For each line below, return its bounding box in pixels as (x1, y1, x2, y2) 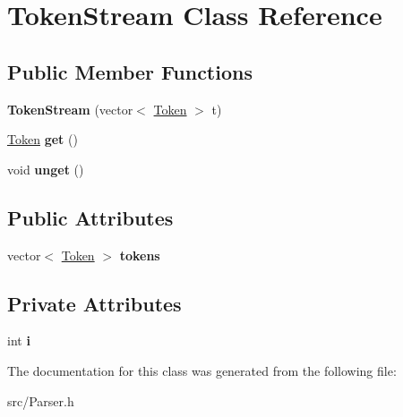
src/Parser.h (7, 391, 74, 410)
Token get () (7, 130, 78, 149)
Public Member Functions (7, 57, 253, 85)
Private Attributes (7, 289, 182, 317)
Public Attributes (7, 203, 174, 231)
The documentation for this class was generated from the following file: (7, 361, 397, 379)
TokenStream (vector (7, 99, 133, 118)
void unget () (7, 159, 84, 178)
